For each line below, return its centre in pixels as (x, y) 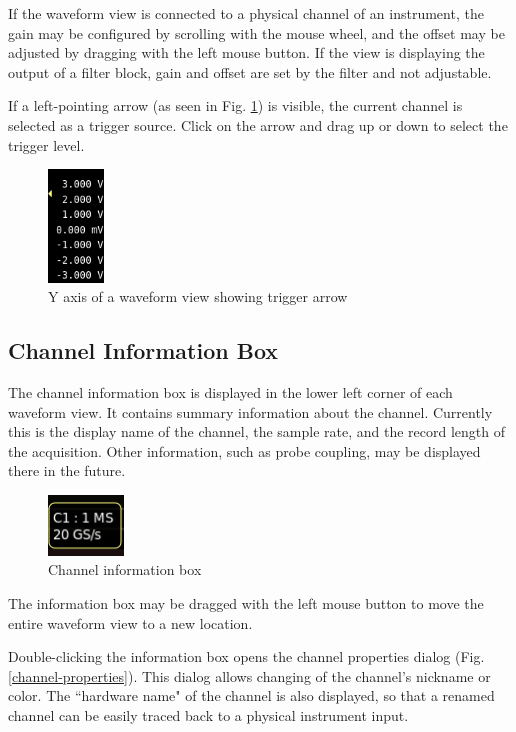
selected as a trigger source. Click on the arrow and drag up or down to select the (258, 124)
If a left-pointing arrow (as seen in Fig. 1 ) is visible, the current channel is (235, 105)
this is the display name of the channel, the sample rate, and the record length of (257, 431)
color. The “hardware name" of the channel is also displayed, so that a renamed (251, 695)
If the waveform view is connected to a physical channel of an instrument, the (246, 13)
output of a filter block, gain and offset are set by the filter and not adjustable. (250, 71)
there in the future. (67, 470)
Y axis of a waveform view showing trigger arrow (198, 296)
